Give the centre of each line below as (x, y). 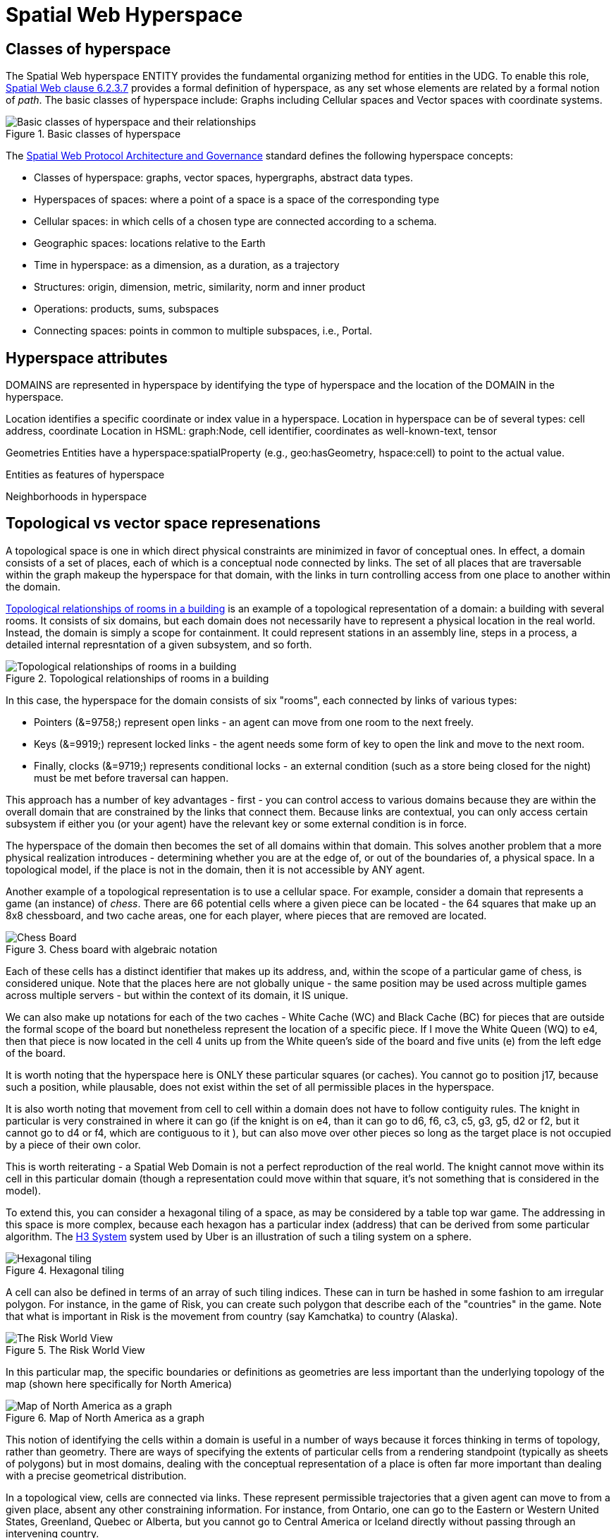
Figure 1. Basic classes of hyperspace (93, 134)
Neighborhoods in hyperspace (76, 497)
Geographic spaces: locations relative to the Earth (150, 243)
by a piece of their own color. (73, 1144)
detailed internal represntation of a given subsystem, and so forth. (159, 644)
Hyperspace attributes (87, 358)
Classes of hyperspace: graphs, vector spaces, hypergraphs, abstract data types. (223, 178)
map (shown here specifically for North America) (119, 1383)
